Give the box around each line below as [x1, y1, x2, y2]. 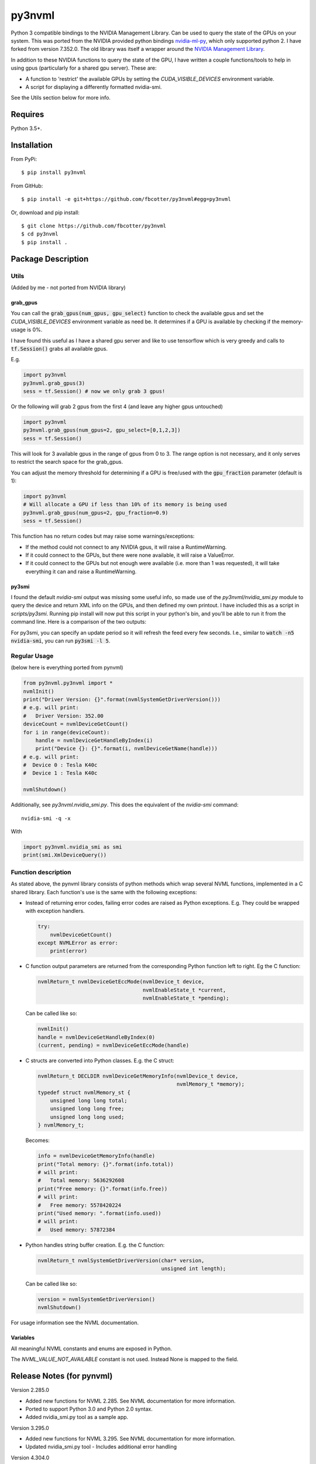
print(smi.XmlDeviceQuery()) [23, 852, 107, 858]
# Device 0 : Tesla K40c [23, 762, 98, 768]
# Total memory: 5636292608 [37, 1177, 125, 1184]
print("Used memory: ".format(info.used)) [37, 1210, 162, 1216]
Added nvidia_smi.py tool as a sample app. [25, 1414, 129, 1421]
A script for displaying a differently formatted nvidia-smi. [25, 83, 162, 90]
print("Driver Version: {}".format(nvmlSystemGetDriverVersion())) [23, 696, 221, 703]
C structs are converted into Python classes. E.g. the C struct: [25, 1057, 174, 1064]
